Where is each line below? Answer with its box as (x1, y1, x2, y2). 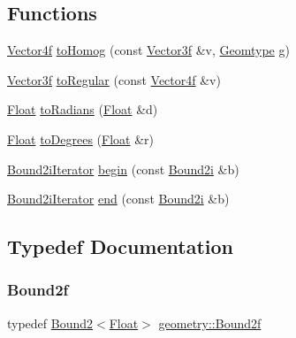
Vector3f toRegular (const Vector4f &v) (7, 70, 221, 88)
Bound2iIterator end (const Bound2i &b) (7, 189, 230, 208)
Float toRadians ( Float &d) (7, 100, 158, 119)
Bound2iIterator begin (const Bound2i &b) (7, 159, 239, 178)
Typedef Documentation (7, 233, 233, 260)
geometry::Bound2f (158, 313, 262, 332)
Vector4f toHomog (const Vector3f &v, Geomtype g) (7, 41, 290, 59)
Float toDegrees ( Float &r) (7, 129, 155, 148)
